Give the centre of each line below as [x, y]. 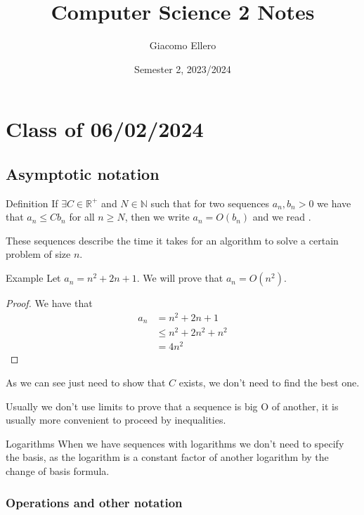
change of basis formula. [58, 471]
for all [82, 217]
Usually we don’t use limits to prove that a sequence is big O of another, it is [172, 406]
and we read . [282, 217]
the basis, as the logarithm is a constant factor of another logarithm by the [167, 457]
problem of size [38, 254]
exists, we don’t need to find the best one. [269, 383]
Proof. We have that [49, 303]
